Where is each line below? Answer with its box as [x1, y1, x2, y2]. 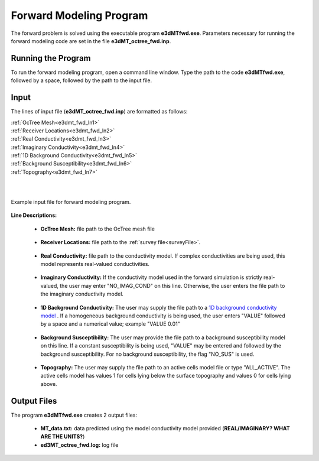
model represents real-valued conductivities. [40, 261, 150, 267]
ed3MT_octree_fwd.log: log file [40, 441, 119, 449]
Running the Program [11, 53, 91, 63]
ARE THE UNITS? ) [40, 433, 85, 440]
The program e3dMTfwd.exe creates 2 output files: [11, 411, 137, 418]
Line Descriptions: [11, 212, 57, 219]
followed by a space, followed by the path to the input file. [11, 77, 152, 84]
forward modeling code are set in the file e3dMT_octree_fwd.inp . [11, 37, 171, 44]
